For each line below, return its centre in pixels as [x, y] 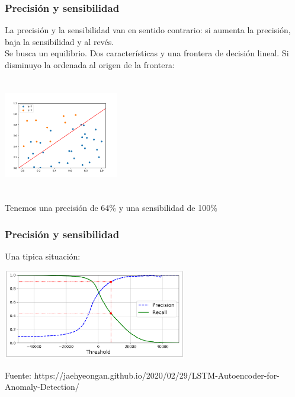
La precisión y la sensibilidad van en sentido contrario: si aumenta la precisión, [148, 30]
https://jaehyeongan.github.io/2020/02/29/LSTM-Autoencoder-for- [157, 375]
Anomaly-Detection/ [42, 387]
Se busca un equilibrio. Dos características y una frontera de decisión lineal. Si [147, 53]
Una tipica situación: [43, 256]
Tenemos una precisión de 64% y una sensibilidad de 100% [111, 208]
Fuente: [18, 375]
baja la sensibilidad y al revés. [60, 41]
